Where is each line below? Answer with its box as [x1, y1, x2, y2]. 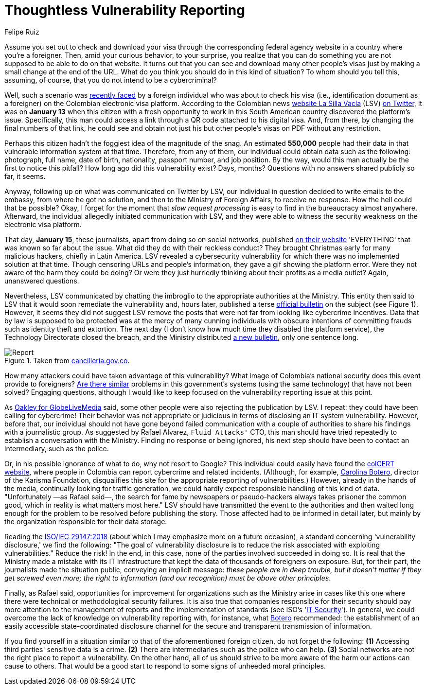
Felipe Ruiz [4, 27, 39, 36]
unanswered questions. [4, 276, 79, 285]
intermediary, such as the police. [4, 444, 109, 453]
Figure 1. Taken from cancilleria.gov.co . [4, 356, 130, 365]
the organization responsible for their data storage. [4, 517, 167, 526]
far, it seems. [4, 172, 46, 180]
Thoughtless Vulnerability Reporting [4, 2, 245, 18]
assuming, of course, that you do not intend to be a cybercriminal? [4, 75, 217, 84]
